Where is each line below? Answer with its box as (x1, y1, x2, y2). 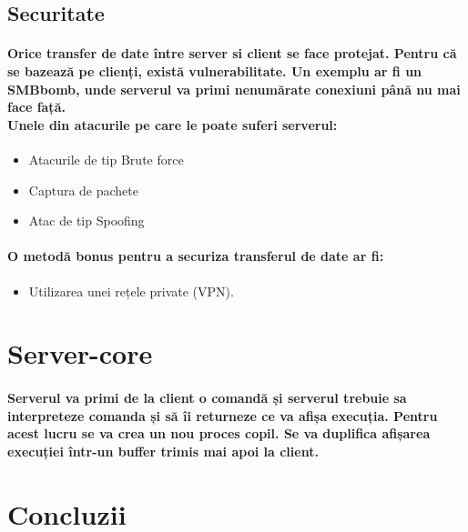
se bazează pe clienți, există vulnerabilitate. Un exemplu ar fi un (7, 61, 422, 80)
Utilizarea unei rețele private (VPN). (28, 281, 234, 300)
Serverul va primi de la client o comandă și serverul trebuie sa (7, 388, 407, 407)
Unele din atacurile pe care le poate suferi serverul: (7, 115, 338, 134)
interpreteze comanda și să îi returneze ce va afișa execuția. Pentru (7, 406, 438, 425)
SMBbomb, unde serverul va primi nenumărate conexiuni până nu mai (7, 79, 461, 98)
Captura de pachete (28, 180, 139, 199)
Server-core (7, 335, 153, 372)
